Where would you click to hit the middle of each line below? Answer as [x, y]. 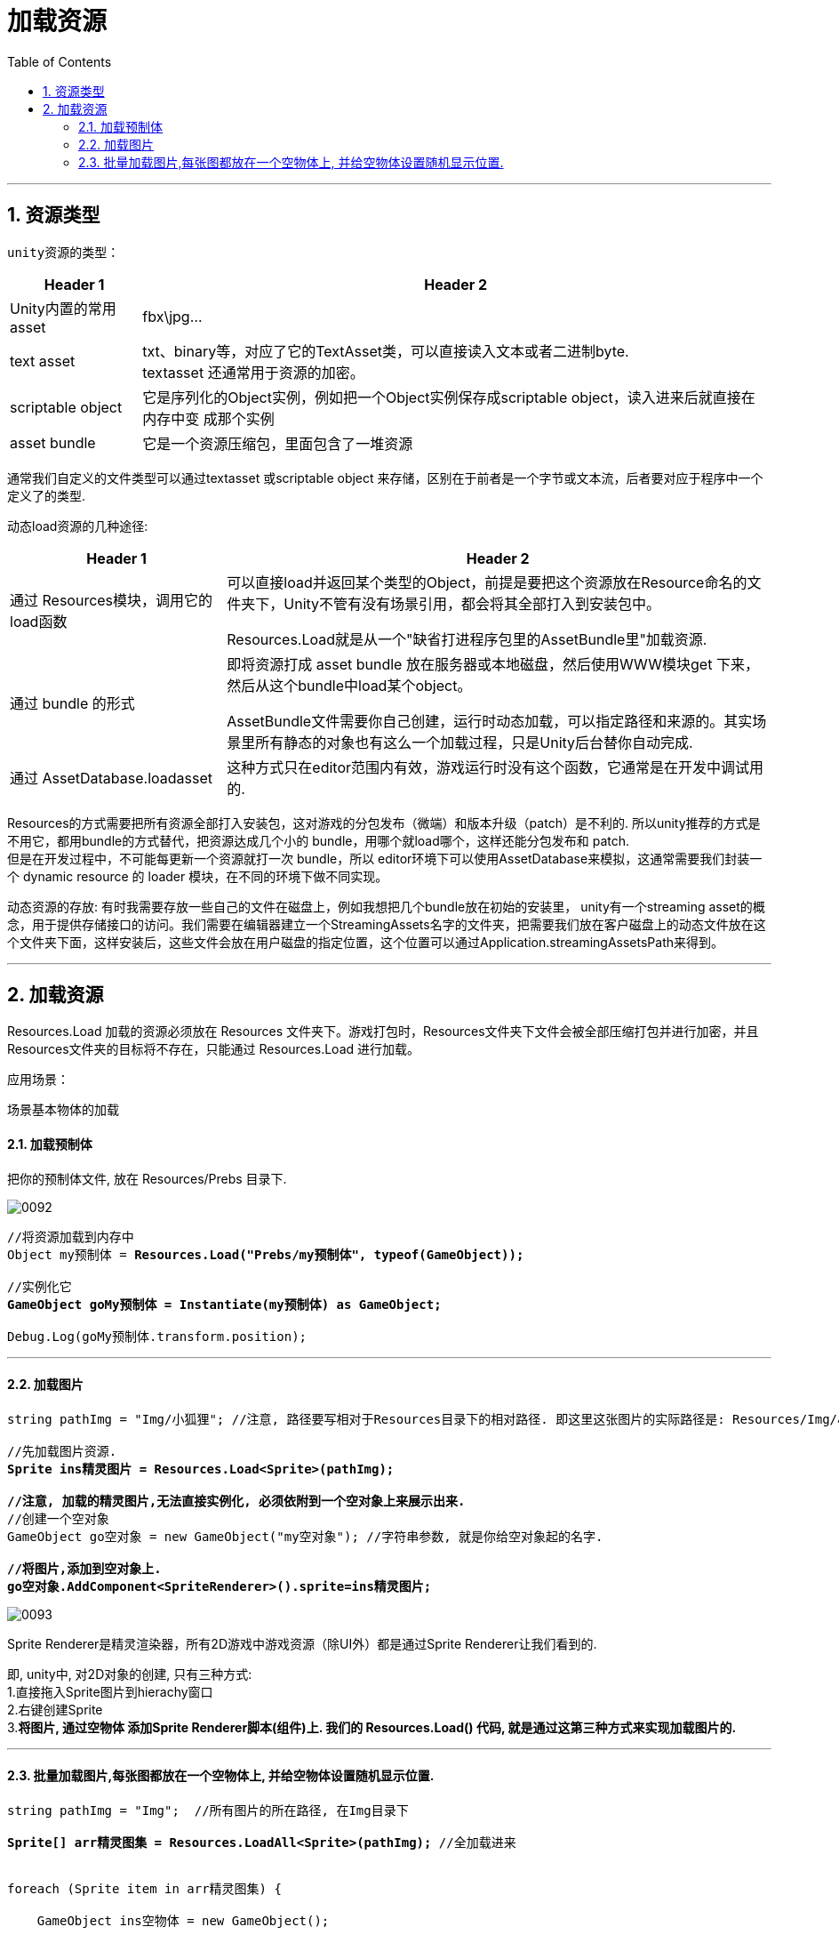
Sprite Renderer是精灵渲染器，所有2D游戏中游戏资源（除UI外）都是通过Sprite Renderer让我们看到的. [302, 1643]
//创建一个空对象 [58, 1518]
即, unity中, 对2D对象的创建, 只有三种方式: [130, 1674]
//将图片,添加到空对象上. [84, 1568]
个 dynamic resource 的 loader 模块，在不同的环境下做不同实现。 [198, 876]
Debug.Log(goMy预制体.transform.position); [157, 1336]
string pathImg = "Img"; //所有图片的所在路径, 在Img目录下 [208, 1811]
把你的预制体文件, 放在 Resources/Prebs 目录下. [147, 1178]
